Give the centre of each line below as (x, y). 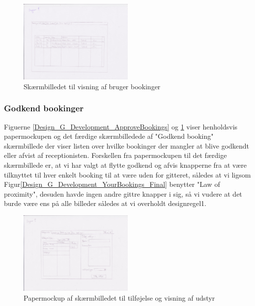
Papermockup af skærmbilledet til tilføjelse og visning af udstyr (119, 297)
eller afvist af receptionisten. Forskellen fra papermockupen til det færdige (115, 155)
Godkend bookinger (44, 108)
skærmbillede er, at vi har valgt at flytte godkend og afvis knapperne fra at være (125, 165)
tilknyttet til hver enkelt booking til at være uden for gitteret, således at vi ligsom (127, 174)
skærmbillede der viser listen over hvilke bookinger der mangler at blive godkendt (127, 145)
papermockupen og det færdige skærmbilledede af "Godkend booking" (109, 136)
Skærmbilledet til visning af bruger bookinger (92, 86)
